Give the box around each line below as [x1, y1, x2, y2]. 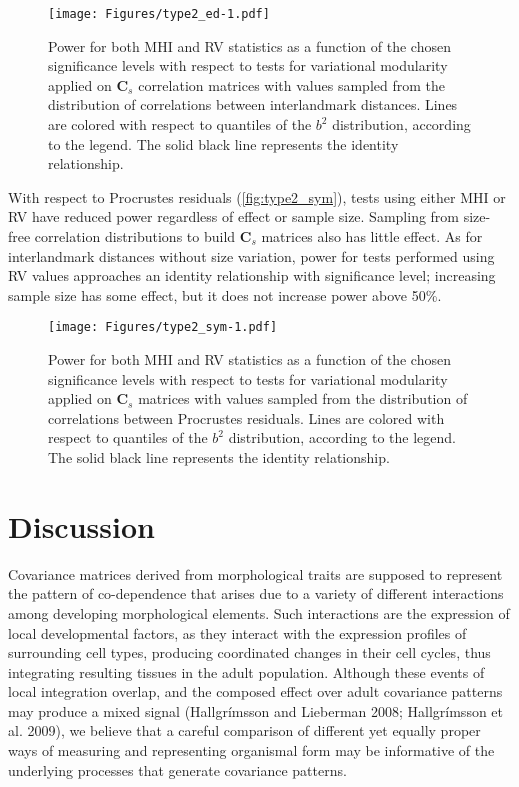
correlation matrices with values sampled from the [138, 74, 445, 95]
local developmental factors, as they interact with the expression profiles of [8, 622, 467, 643]
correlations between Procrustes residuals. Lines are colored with [48, 407, 445, 428]
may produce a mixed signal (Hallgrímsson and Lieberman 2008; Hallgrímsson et [8, 700, 504, 721]
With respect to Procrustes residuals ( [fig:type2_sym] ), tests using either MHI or [8, 186, 506, 207]
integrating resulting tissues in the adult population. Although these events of [8, 661, 485, 682]
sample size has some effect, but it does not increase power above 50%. [8, 284, 442, 305]
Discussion [8, 505, 155, 546]
